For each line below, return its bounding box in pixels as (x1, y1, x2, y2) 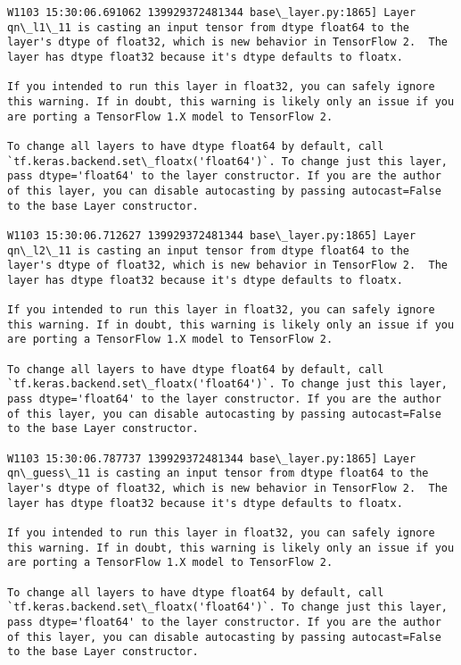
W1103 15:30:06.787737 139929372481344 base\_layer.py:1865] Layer (7, 452, 416, 465)
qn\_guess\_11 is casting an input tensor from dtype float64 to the (7, 467, 429, 480)
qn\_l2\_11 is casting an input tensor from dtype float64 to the (7, 244, 410, 257)
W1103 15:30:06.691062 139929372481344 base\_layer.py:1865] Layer (7, 6, 416, 19)
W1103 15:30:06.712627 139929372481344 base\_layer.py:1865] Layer (7, 229, 416, 242)
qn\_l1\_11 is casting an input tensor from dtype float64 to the (7, 21, 410, 34)
